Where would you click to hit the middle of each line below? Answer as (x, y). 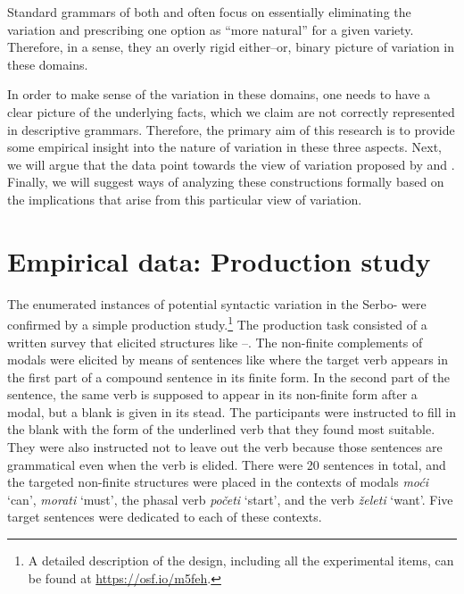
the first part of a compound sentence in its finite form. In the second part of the (228, 376)
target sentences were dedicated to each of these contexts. (165, 517)
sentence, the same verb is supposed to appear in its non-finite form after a (212, 394)
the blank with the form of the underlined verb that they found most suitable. (221, 429)
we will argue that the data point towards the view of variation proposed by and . (231, 164)
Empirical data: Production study (219, 260)
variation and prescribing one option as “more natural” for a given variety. (211, 29)
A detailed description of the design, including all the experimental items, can (241, 561)
